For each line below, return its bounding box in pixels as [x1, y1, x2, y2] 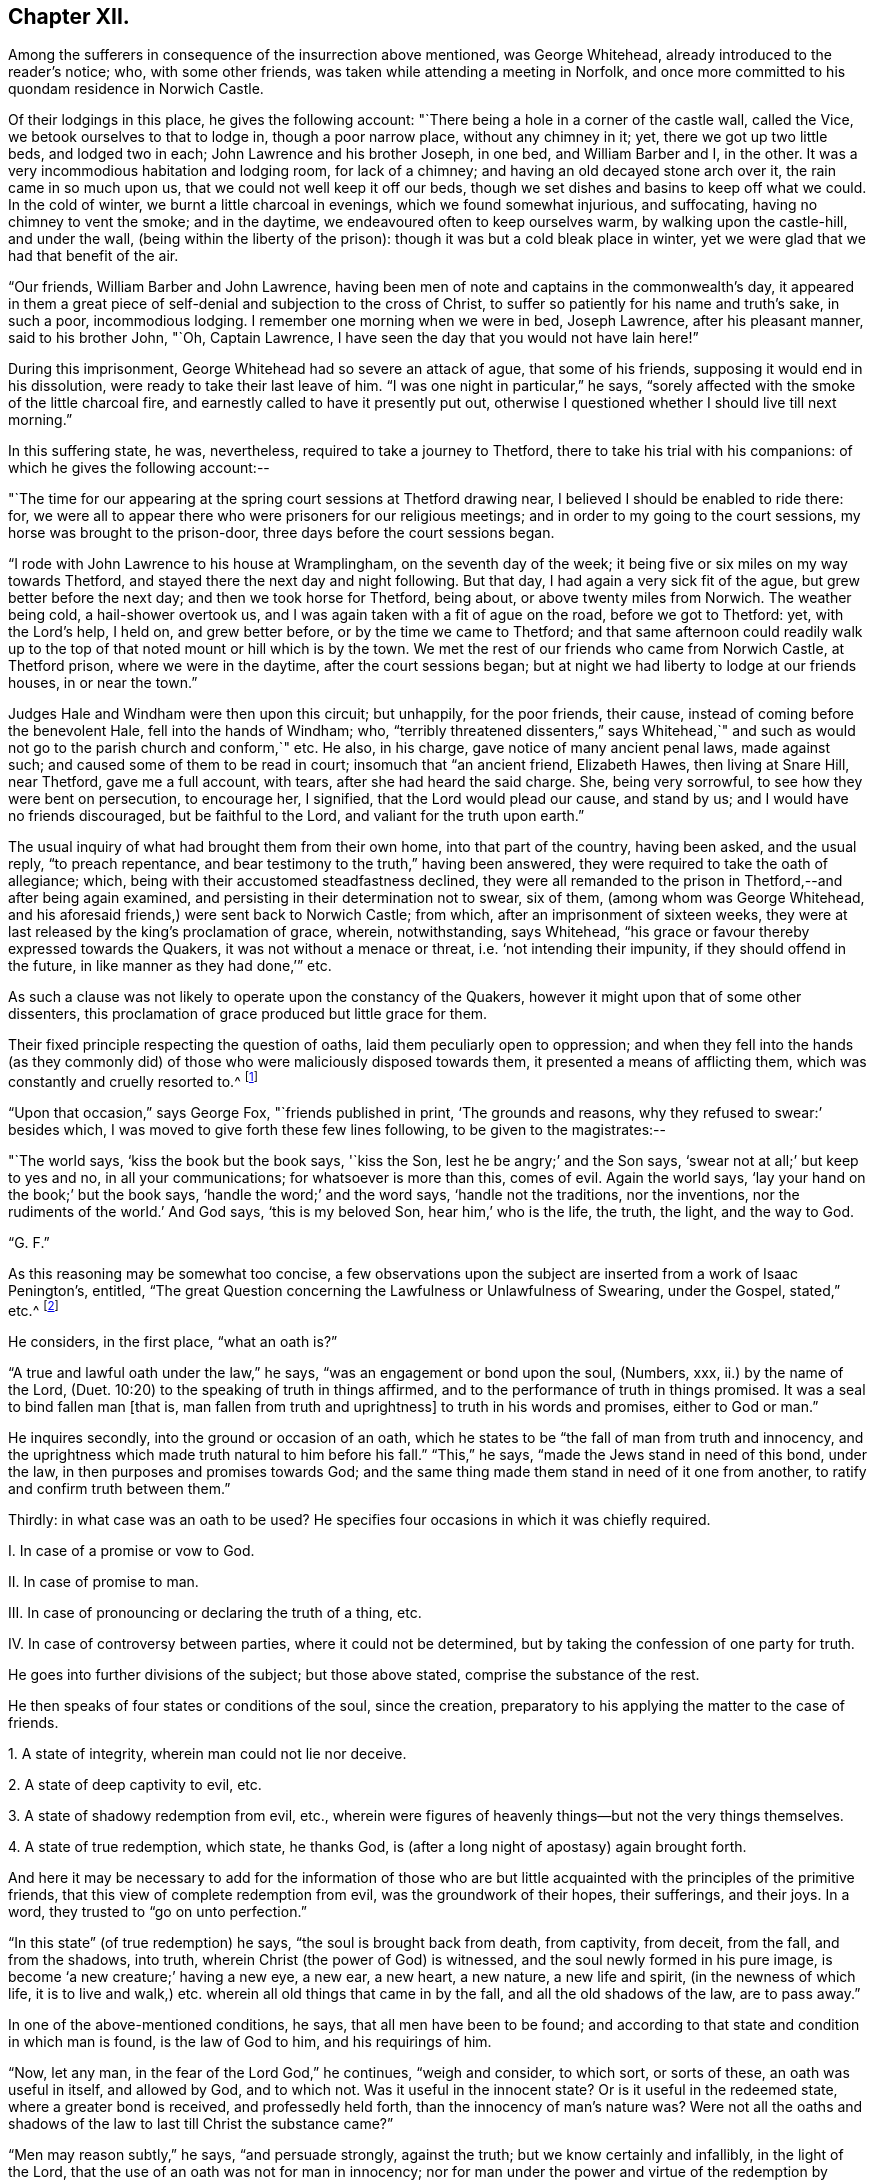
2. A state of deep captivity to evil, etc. [8, 1775, 262, 1793]
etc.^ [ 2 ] [8, 1299, 59, 1319]
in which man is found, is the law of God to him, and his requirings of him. [8, 2032, 492, 2050]
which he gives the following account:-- [8, 459, 270, 477]
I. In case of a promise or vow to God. [8, 1541, 255, 1559]
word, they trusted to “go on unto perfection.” [8, 1902, 307, 1920]
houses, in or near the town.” [8, 674, 198, 692]
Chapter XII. [8, 4, 130, 29]
